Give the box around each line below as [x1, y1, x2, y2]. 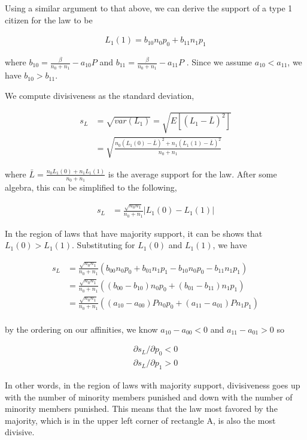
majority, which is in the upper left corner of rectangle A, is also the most [5, 414, 276, 426]
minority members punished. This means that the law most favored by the [5, 402, 278, 415]
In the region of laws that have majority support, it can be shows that [5, 227, 263, 239]
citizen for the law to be [5, 13, 93, 26]
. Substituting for [72, 239, 135, 251]
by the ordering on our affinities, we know [5, 323, 158, 335]
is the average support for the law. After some [108, 167, 277, 180]
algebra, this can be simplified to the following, [5, 181, 177, 194]
